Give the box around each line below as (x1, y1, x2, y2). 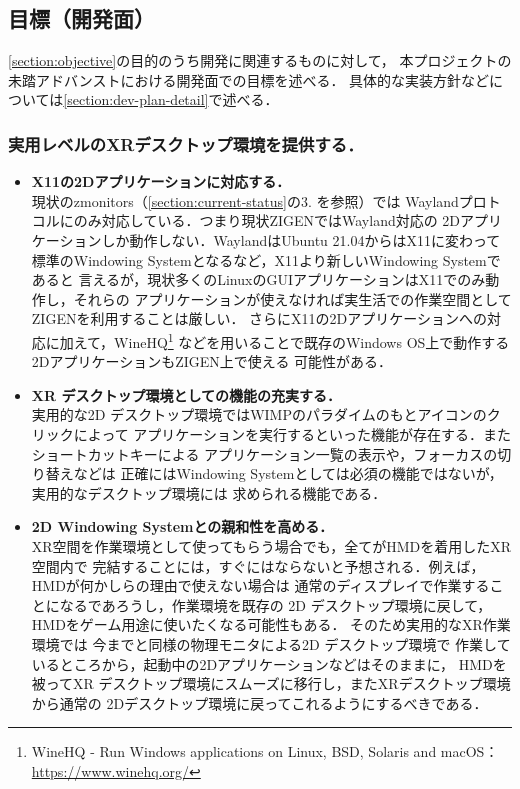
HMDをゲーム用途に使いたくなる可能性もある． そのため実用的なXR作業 (31, 614, 511, 635)
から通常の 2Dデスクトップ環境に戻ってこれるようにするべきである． (31, 692, 488, 713)
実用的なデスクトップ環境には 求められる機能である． (31, 482, 387, 503)
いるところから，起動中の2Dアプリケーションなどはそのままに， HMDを (31, 653, 507, 674)
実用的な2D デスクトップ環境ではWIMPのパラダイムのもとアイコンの (31, 404, 487, 425)
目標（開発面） (8, 3, 155, 34)
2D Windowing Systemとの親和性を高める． (31, 516, 334, 537)
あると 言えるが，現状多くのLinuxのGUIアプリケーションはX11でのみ (31, 269, 486, 290)
